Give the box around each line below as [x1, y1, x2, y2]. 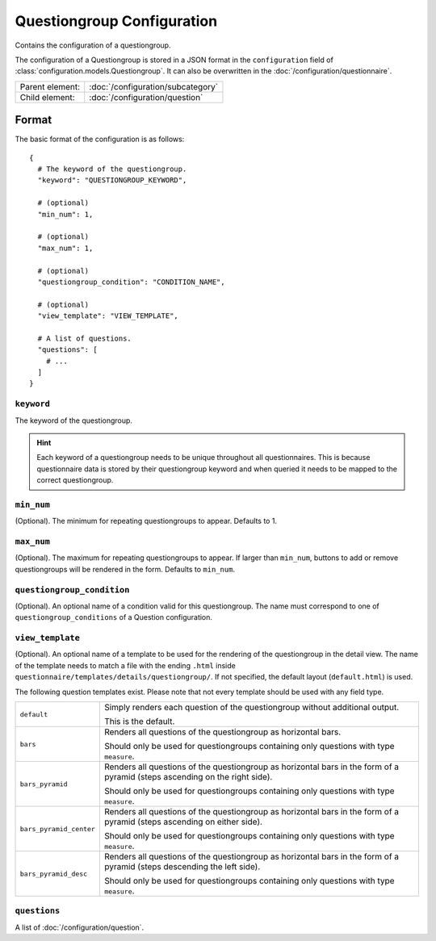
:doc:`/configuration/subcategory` [89, 81, 218, 92]
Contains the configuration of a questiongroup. [15, 40, 171, 50]
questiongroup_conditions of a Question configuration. [15, 613, 213, 622]
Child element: [19, 91, 76, 102]
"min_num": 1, [37, 210, 94, 219]
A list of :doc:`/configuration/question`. [15, 922, 145, 932]
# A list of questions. [37, 333, 132, 343]
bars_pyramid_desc [19, 869, 88, 878]
